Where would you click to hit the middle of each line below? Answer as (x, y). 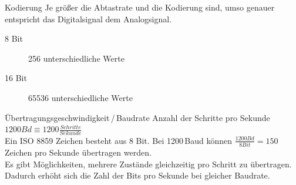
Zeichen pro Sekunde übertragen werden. (78, 152)
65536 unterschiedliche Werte (80, 97)
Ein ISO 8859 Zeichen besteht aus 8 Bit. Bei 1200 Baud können (119, 140)
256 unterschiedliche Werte (76, 58)
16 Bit (16, 78)
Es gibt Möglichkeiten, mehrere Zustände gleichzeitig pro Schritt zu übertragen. (148, 164)
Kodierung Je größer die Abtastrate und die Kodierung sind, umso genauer (140, 7)
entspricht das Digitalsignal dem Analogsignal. (88, 18)
